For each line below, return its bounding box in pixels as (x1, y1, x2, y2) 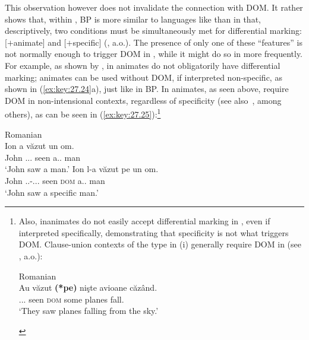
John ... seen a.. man (5, 151, 81, 163)
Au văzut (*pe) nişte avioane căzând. (18, 281, 157, 294)
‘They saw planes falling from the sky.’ (18, 304, 159, 317)
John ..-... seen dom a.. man (5, 174, 105, 186)
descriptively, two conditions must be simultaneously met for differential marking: (5, 24, 302, 37)
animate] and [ (13, 36, 67, 48)
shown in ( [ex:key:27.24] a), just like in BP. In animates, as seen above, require (5, 82, 289, 95)
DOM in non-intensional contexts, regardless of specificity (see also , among (5, 94, 282, 106)
